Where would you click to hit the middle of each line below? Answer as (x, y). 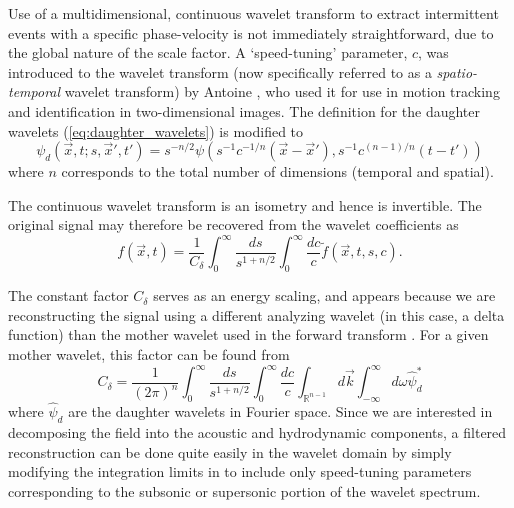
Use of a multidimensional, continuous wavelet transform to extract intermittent (253, 13)
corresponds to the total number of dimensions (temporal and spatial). (277, 171)
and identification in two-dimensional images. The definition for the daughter (244, 110)
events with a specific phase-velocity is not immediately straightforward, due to (251, 32)
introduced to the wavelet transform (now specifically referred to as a (220, 71)
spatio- (457, 71)
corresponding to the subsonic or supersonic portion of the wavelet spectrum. (244, 490)
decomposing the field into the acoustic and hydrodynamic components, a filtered (257, 431)
